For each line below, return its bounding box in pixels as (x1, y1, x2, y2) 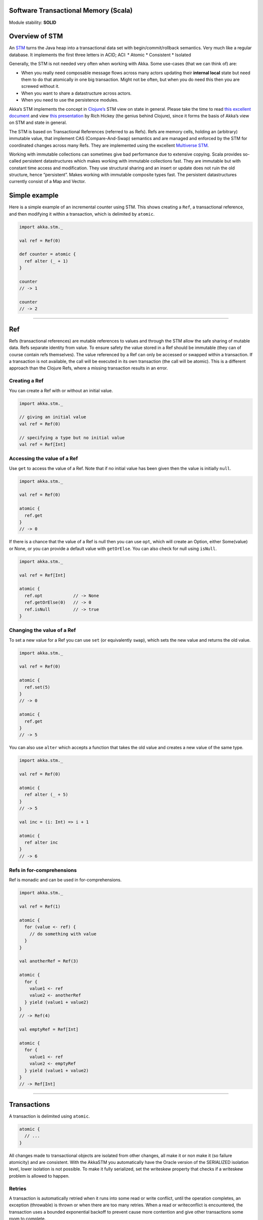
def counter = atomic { (19, 251, 76, 257)
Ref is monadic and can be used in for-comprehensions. (9, 877, 122, 883)
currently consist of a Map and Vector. (9, 179, 86, 184)
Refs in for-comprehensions (9, 867, 77, 874)
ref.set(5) (24, 684, 51, 690)
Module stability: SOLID (9, 20, 56, 25)
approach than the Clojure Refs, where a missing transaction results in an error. (9, 365, 168, 371)
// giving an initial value (19, 414, 86, 420)
